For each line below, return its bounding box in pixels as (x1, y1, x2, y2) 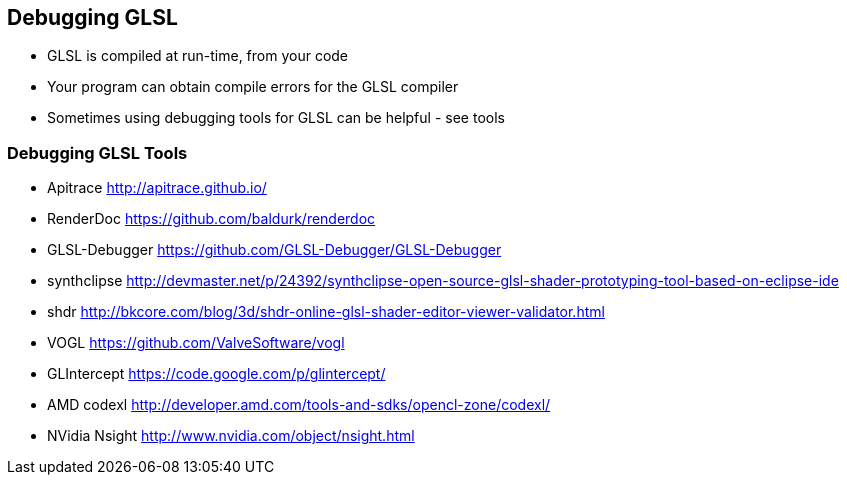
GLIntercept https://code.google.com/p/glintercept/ (47, 365, 386, 383)
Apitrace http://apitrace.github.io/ (47, 179, 267, 197)
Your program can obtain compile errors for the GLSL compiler (47, 78, 459, 96)
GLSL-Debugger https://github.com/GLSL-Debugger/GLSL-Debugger (47, 241, 502, 259)
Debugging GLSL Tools (7, 142, 188, 163)
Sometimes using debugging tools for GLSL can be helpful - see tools (47, 109, 505, 127)
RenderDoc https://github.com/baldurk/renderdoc (47, 210, 376, 228)
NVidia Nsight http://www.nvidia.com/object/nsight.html (47, 427, 415, 445)
